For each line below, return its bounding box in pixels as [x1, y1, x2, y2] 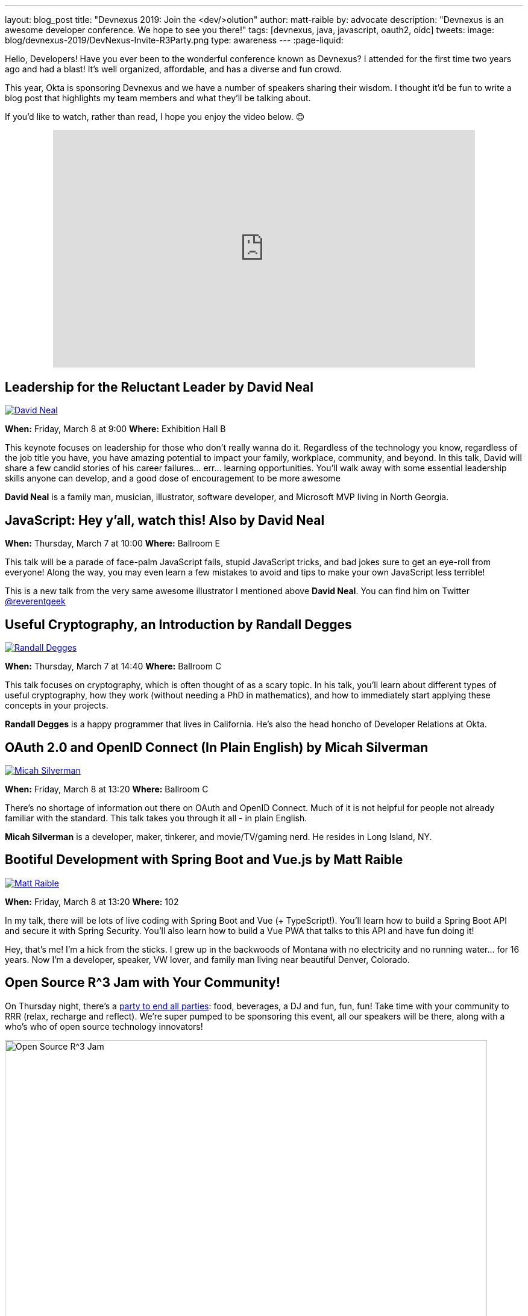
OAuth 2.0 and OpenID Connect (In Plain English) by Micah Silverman [5, 739, 429, 755]
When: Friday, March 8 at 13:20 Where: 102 [5, 896, 179, 907]
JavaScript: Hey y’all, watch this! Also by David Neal [5, 512, 325, 528]
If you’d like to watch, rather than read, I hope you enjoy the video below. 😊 [5, 111, 305, 122]
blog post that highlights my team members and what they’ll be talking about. [5, 93, 311, 103]
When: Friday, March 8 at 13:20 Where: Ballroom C [5, 783, 209, 794]
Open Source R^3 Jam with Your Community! [5, 975, 281, 991]
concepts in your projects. [5, 700, 108, 711]
